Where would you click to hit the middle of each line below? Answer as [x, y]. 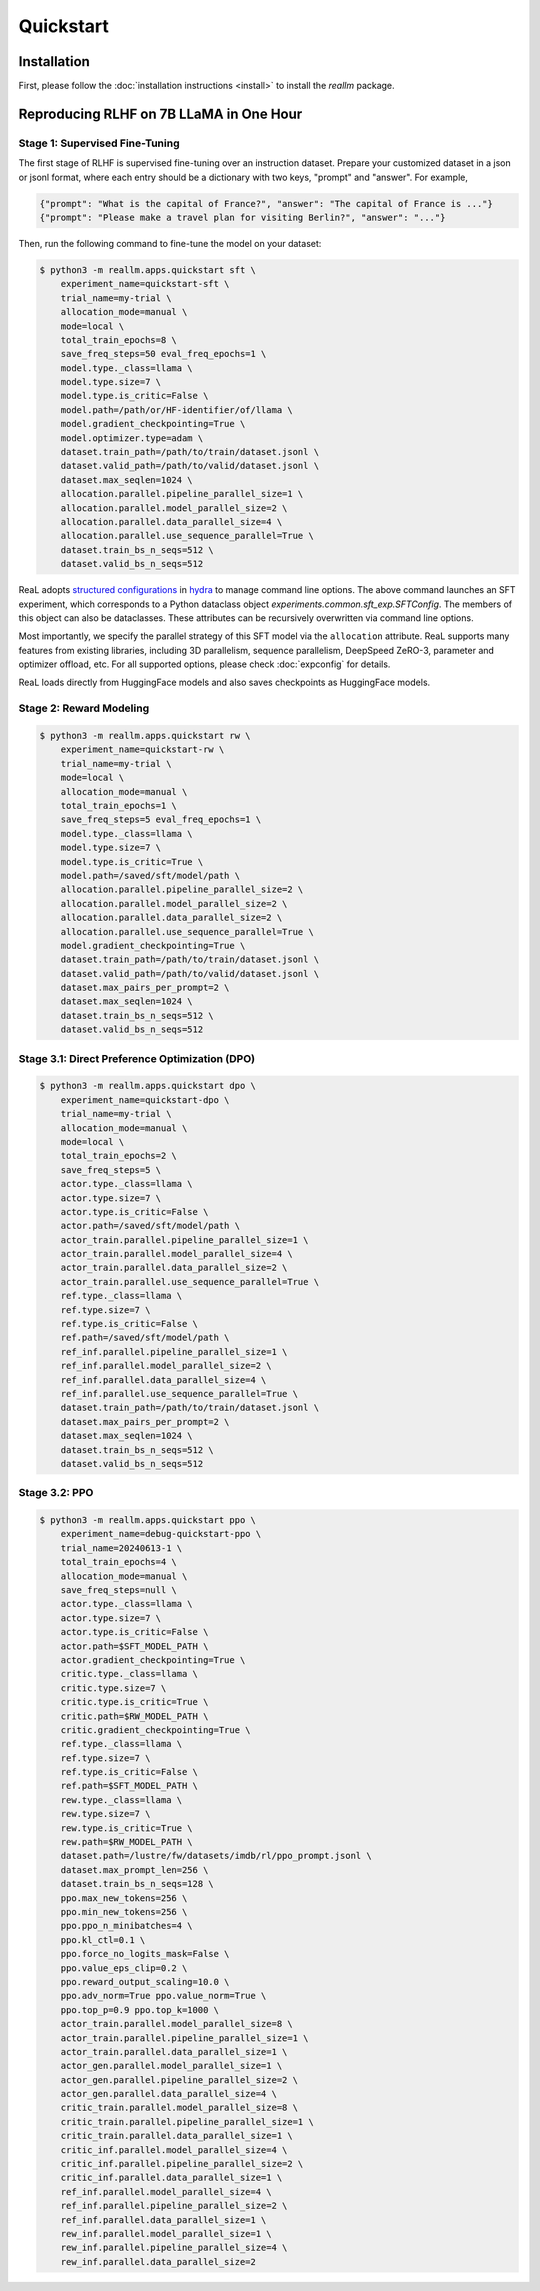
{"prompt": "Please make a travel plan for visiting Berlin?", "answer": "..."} [242, 217]
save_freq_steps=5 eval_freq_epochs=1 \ [161, 819]
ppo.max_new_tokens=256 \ [124, 1898]
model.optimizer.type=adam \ [132, 438]
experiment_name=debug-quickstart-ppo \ [161, 1534]
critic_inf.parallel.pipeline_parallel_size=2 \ [182, 2164]
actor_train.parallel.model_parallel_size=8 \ [177, 2024]
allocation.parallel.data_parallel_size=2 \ [171, 918]
